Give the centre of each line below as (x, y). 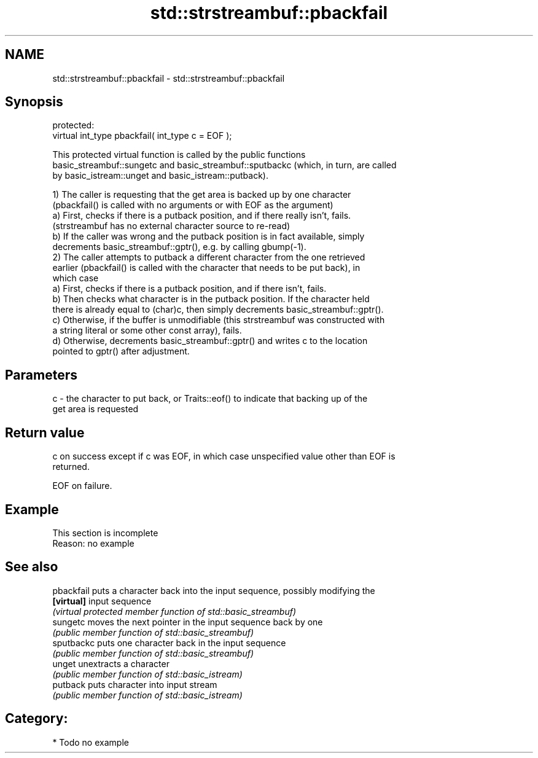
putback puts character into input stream (135, 684)
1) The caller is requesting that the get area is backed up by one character (202, 195)
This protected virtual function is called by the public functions (179, 155)
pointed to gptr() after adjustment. (121, 351)
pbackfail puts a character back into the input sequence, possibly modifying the (214, 590)
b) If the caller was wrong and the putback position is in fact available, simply (209, 236)
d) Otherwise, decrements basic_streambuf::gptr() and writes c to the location (210, 341)
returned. (71, 467)
